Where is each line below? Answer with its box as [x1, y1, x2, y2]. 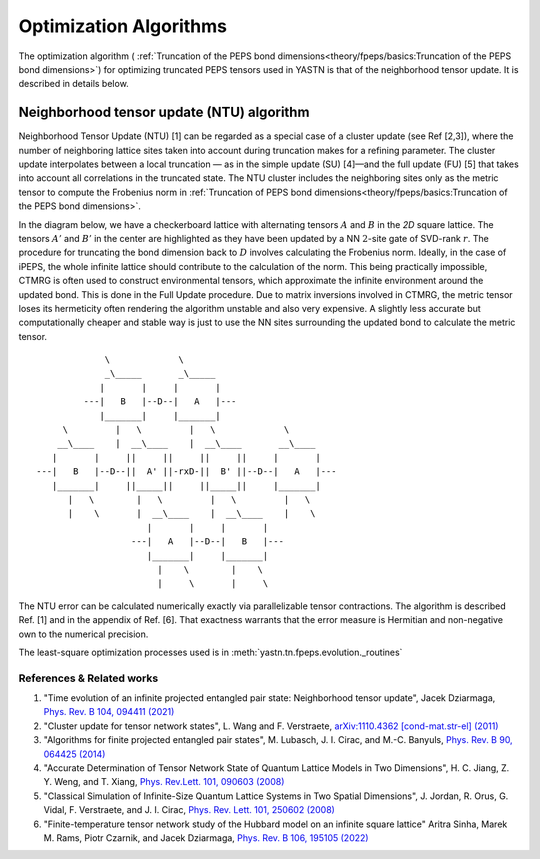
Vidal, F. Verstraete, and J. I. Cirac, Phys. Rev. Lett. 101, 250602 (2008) [43, 804, 335, 816]
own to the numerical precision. [18, 628, 149, 640]
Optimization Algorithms [18, 15, 228, 37]
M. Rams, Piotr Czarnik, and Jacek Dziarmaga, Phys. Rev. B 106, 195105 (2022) [43, 831, 369, 844]
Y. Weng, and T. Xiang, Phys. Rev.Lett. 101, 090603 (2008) [43, 776, 285, 788]
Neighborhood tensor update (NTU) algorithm [18, 104, 310, 121]
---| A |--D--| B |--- [130, 536, 285, 547]
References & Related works [18, 671, 159, 685]
